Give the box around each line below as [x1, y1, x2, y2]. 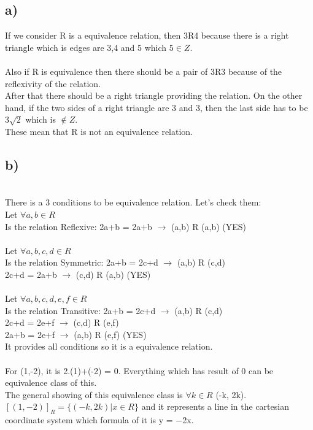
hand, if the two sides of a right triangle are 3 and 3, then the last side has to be [5, 101, 308, 113]
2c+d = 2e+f [5, 316, 55, 329]
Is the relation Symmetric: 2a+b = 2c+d [5, 256, 158, 269]
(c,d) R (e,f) [73, 316, 119, 329]
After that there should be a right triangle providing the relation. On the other [5, 89, 303, 102]
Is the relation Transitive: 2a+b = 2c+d [5, 304, 156, 317]
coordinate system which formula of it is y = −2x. [5, 413, 194, 426]
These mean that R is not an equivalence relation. [5, 125, 193, 137]
